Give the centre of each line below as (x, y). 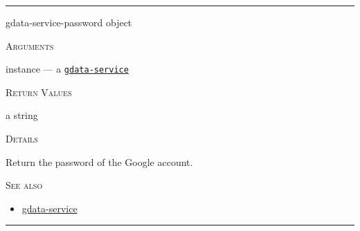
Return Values (39, 92)
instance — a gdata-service (67, 69)
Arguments (30, 45)
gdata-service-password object (69, 22)
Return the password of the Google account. (99, 161)
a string (22, 115)
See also (24, 185)
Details (22, 139)
